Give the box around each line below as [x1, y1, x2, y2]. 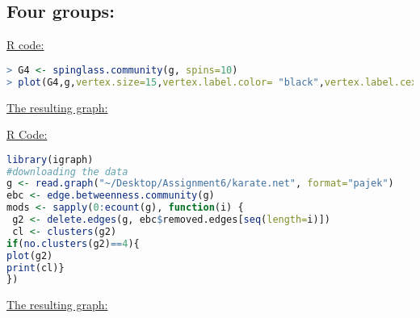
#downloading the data [6, 165, 128, 178]
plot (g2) [6, 249, 53, 262]
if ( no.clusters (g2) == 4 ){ [6, 237, 140, 249]
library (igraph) [6, 153, 94, 165]
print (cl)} [6, 262, 65, 274]
